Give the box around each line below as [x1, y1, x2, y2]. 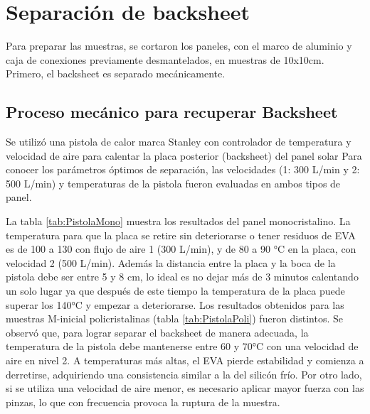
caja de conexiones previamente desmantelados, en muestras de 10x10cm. [6, 52, 324, 67]
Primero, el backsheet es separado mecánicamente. [6, 66, 226, 81]
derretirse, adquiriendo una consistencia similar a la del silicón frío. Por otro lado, [6, 366, 362, 381]
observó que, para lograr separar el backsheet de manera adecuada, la [6, 325, 309, 339]
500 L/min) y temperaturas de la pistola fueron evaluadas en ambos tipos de [6, 175, 341, 190]
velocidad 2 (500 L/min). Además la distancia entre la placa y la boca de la [6, 255, 336, 270]
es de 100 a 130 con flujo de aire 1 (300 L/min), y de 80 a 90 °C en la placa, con [6, 241, 356, 256]
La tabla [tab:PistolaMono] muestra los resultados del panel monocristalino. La [6, 214, 351, 229]
